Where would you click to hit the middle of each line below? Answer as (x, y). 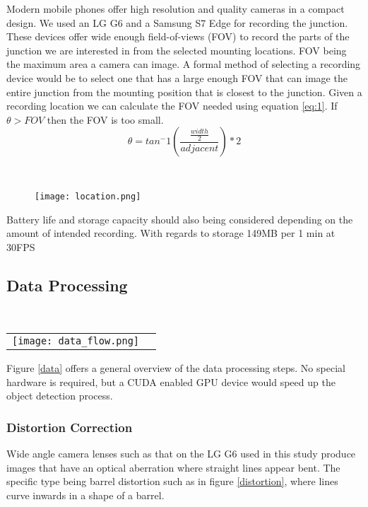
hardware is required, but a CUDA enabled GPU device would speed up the (171, 381)
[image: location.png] (88, 196)
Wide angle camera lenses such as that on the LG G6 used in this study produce (181, 454)
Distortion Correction (70, 427)
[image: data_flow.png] (76, 341)
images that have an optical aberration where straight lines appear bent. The (173, 467)
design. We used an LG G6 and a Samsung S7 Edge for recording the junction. (177, 22)
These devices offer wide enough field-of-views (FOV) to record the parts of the (178, 36)
